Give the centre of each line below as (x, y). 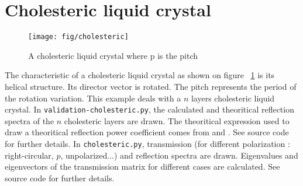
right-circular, (29, 155)
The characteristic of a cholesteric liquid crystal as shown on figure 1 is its (140, 75)
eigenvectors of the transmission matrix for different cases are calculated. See (142, 166)
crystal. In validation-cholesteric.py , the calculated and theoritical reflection (149, 109)
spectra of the (30, 120)
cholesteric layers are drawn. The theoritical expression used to (177, 120)
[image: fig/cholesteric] (78, 37)
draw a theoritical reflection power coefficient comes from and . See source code (147, 132)
